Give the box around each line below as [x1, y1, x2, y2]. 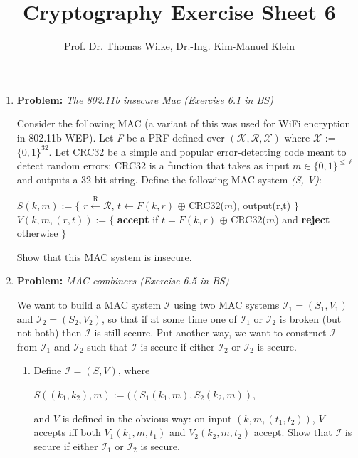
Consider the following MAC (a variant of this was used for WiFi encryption [16, 116, 351, 131]
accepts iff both [33, 425, 101, 440]
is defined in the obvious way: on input [62, 410, 232, 425]
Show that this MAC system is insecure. [16, 249, 192, 264]
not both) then [16, 325, 82, 340]
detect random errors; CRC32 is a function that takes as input [16, 158, 290, 173]
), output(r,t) [233, 198, 291, 213]
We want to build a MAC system [16, 297, 162, 312]
